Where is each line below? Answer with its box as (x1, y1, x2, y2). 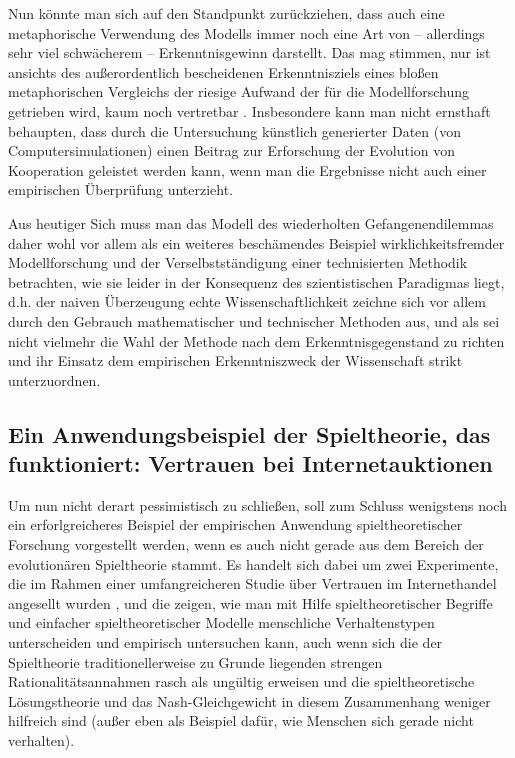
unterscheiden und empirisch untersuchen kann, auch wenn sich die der (8, 632, 443, 653)
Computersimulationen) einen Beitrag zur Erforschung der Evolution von (8, 140, 456, 161)
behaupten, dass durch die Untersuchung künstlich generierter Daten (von (8, 120, 462, 141)
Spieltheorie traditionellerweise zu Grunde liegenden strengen (8, 651, 383, 672)
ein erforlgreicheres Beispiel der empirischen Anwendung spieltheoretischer (8, 514, 463, 535)
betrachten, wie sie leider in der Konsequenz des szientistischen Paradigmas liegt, (8, 271, 505, 292)
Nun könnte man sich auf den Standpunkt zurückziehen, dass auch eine (8, 3, 445, 23)
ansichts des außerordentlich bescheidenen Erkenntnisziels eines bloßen (8, 61, 439, 82)
